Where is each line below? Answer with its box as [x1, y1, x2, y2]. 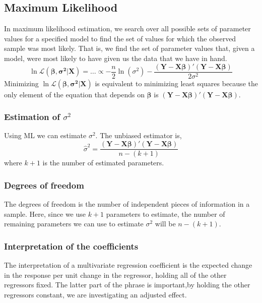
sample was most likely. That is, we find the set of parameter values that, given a [4, 43, 255, 53]
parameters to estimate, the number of [106, 208, 225, 219]
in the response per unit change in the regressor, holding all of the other [4, 269, 227, 280]
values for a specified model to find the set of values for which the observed [4, 33, 236, 43]
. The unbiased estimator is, [95, 130, 182, 141]
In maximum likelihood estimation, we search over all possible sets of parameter [4, 23, 251, 34]
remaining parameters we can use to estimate [4, 218, 144, 229]
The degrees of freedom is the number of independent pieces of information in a [4, 198, 250, 209]
